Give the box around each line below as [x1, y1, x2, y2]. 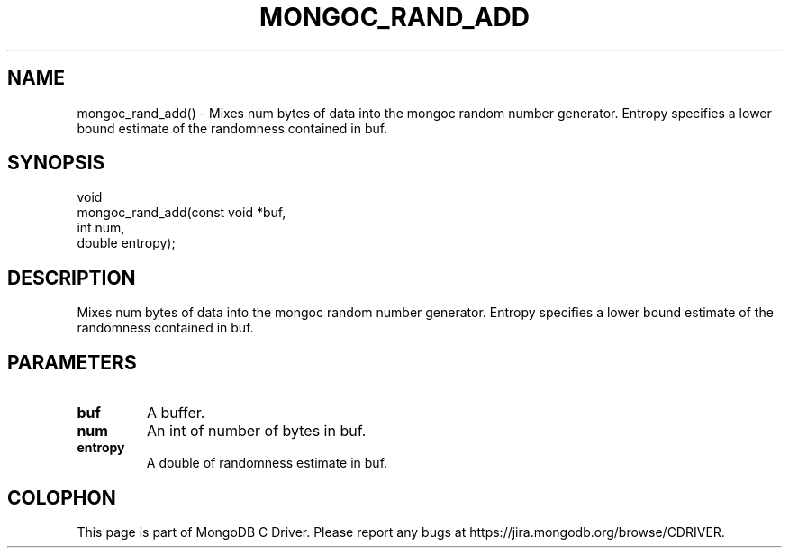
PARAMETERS [7, 350, 137, 374]
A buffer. [146, 404, 205, 423]
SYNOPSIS [7, 151, 105, 175]
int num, [77, 220, 125, 236]
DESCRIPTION [7, 266, 136, 289]
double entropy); [77, 235, 176, 251]
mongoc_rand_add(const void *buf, [77, 205, 286, 221]
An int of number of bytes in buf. [146, 422, 367, 441]
